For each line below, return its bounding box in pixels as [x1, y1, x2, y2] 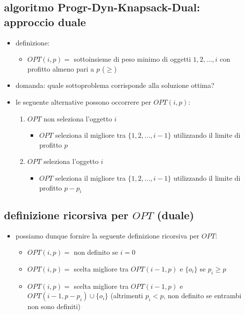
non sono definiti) [27, 301, 81, 312]
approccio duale [4, 14, 86, 29]
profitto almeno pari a [27, 63, 94, 74]
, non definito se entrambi [163, 290, 242, 301]
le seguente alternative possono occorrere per [15, 96, 151, 107]
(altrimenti [110, 290, 143, 301]
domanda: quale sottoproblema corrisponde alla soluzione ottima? [15, 80, 214, 90]
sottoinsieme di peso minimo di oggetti [74, 54, 191, 64]
